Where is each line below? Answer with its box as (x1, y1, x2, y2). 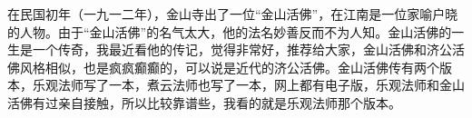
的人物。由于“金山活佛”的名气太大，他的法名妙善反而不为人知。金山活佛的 (7, 22, 452, 41)
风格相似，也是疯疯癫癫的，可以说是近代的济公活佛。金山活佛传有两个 (19, 57, 439, 76)
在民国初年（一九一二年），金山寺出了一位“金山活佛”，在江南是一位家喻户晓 (7, 5, 458, 23)
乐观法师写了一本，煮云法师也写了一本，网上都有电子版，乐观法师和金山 (32, 75, 465, 94)
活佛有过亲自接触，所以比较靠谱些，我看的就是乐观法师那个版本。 (7, 93, 401, 112)
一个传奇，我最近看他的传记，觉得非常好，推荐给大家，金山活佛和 (32, 40, 427, 59)
